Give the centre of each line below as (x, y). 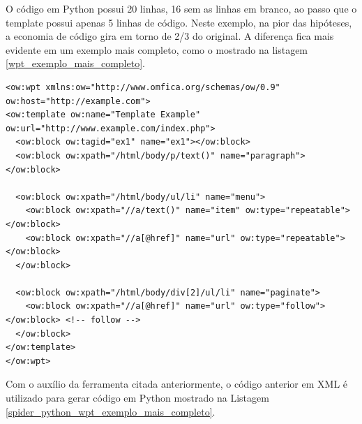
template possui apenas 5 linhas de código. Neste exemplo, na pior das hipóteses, (179, 22)
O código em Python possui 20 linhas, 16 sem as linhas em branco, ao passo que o (181, 8)
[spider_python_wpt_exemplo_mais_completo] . (111, 411)
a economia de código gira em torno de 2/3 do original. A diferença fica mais (170, 36)
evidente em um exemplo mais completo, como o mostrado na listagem (157, 49)
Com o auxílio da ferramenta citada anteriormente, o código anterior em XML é (177, 384)
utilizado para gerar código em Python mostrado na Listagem (137, 398)
